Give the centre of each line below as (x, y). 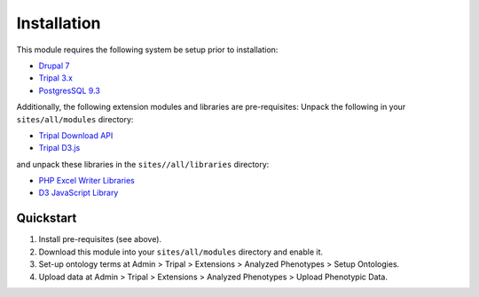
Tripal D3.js (59, 148)
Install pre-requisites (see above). (100, 239)
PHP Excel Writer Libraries (86, 181)
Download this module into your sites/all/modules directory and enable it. (181, 252)
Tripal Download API (76, 135)
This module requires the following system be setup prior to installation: (147, 50)
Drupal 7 (54, 66)
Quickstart (47, 219)
